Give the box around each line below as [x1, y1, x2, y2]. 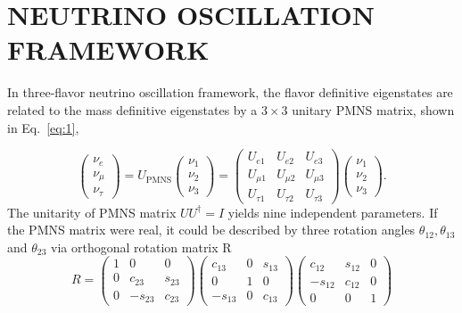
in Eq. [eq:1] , [7, 118, 79, 136]
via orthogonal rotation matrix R [51, 237, 232, 256]
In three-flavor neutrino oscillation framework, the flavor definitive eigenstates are [7, 83, 453, 102]
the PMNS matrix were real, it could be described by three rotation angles [7, 220, 416, 239]
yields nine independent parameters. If [227, 202, 438, 221]
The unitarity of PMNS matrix [7, 202, 177, 221]
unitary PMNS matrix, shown [292, 100, 455, 119]
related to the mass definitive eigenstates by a [7, 100, 258, 119]
